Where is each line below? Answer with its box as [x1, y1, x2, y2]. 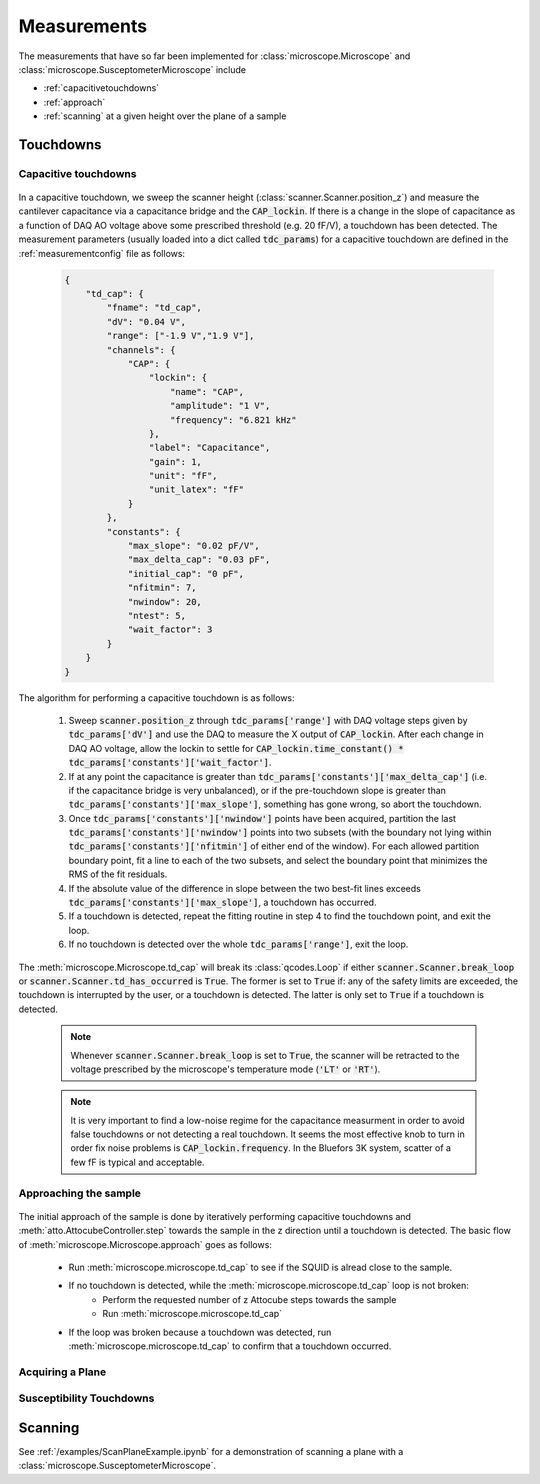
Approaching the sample [18, 1186, 142, 1200]
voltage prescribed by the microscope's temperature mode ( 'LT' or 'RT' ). [70, 1063, 381, 1075]
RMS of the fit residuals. [68, 868, 168, 880]
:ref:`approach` [43, 96, 106, 108]
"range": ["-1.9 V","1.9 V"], [106, 330, 255, 342]
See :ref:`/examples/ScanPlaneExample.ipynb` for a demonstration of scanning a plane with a [18, 1445, 404, 1457]
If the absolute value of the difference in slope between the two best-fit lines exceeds [68, 882, 422, 894]
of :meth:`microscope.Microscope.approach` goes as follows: [18, 1238, 272, 1250]
